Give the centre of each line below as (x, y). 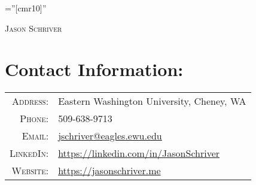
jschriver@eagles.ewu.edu (110, 136)
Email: (35, 136)
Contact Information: (94, 69)
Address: (31, 101)
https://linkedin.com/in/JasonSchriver (139, 153)
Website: (30, 171)
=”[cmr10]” (26, 8)
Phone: (34, 119)
